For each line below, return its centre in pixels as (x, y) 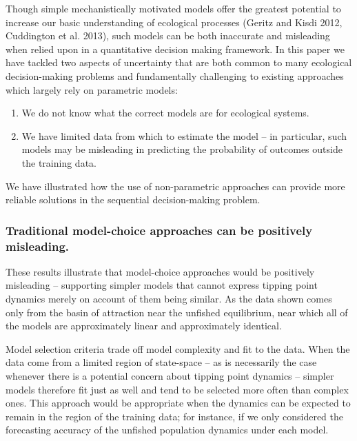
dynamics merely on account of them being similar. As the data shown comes (169, 299)
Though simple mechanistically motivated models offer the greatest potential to (173, 8)
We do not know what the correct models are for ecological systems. (165, 113)
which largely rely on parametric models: (92, 89)
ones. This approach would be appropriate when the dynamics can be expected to (178, 403)
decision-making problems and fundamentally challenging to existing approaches (175, 75)
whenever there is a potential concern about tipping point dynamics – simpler (170, 376)
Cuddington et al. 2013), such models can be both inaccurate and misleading (168, 35)
